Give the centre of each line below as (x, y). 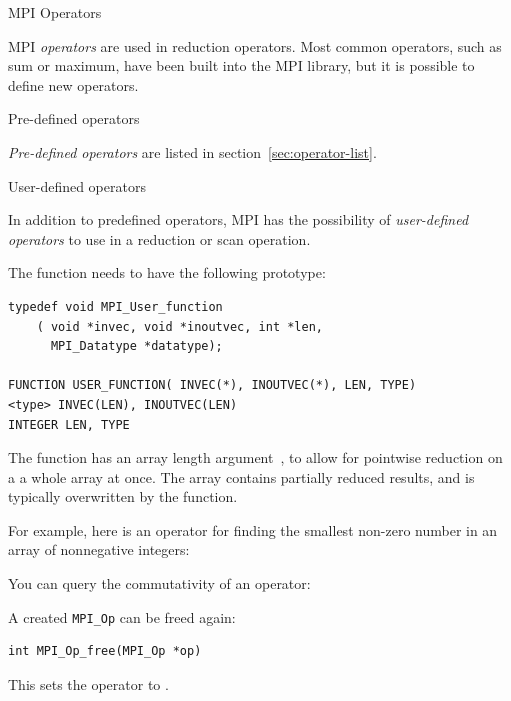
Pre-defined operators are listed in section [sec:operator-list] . (192, 151)
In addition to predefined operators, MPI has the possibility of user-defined (238, 219)
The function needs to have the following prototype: (167, 272)
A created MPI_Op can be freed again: (122, 616)
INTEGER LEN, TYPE (69, 424)
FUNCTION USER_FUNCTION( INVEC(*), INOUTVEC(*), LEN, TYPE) (212, 385)
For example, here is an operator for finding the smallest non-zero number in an (253, 529)
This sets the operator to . (88, 683)
